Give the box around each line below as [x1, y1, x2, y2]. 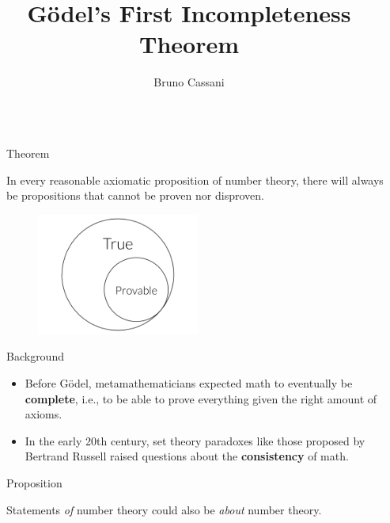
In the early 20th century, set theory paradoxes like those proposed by [25, 432, 365, 449]
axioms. [25, 406, 62, 422]
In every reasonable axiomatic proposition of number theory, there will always [6, 171, 384, 188]
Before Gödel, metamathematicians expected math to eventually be [25, 375, 353, 391]
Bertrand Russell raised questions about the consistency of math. [25, 448, 349, 464]
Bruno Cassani [153, 74, 225, 90]
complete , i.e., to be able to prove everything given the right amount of [25, 390, 377, 407]
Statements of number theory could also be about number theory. [6, 501, 322, 517]
